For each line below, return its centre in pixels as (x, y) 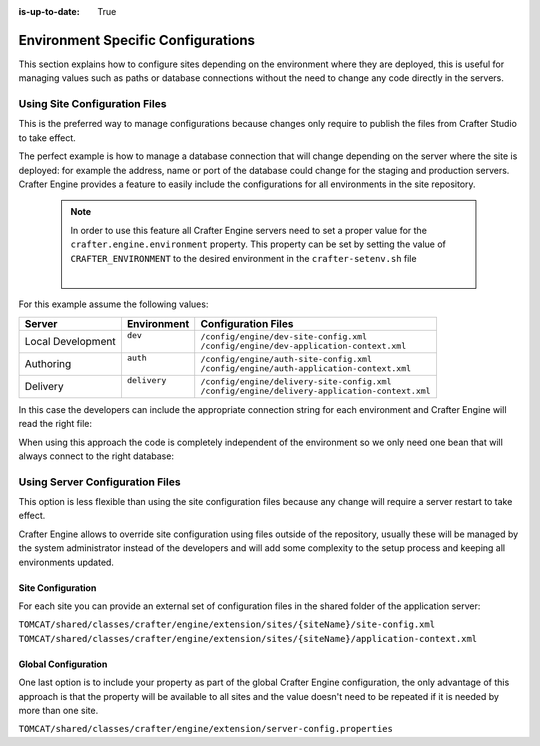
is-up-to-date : (49, 11)
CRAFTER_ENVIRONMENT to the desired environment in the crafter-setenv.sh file (243, 258)
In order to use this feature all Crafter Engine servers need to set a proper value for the (248, 230)
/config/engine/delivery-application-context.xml (315, 391)
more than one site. (58, 710)
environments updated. (66, 562)
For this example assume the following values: (113, 304)
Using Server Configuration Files (99, 482)
